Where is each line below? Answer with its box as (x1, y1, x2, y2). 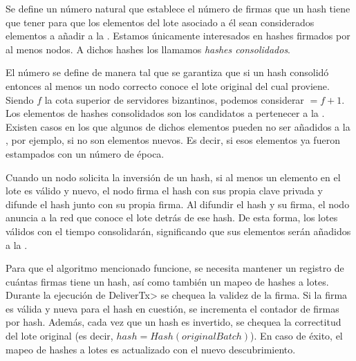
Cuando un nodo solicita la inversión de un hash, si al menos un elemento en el (6, 169, 341, 184)
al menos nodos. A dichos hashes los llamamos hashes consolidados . (6, 41, 291, 56)
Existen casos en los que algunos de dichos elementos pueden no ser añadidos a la (6, 119, 350, 133)
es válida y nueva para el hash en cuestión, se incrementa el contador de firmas (6, 301, 339, 315)
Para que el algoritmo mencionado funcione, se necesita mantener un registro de (6, 261, 344, 275)
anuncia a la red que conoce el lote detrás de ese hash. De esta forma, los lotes (6, 210, 338, 225)
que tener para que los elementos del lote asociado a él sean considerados (6, 15, 315, 29)
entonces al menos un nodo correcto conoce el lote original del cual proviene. (6, 78, 330, 93)
